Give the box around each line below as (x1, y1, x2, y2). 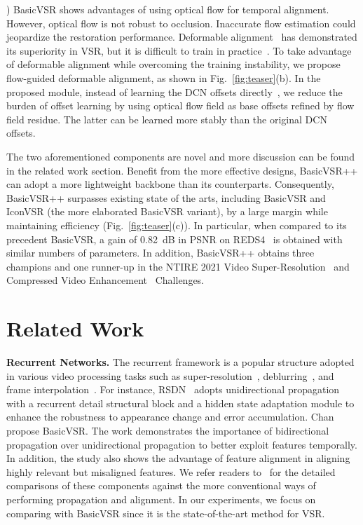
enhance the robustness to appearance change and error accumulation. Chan (6, 409, 334, 424)
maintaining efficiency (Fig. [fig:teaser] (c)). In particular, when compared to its (6, 217, 347, 232)
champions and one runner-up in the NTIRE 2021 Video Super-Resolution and (6, 259, 350, 273)
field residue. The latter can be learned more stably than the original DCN (6, 111, 327, 126)
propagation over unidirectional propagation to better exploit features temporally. (6, 437, 357, 451)
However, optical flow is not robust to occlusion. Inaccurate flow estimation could (6, 15, 356, 30)
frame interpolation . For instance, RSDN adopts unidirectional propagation (6, 382, 340, 397)
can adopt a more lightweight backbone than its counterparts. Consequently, (6, 177, 334, 191)
